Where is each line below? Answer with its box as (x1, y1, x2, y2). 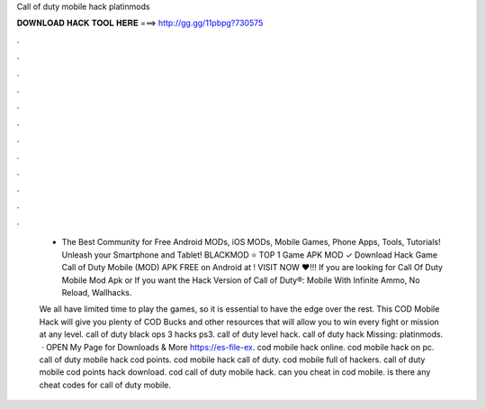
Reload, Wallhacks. (61, 287, 132, 298)
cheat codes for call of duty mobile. (39, 379, 171, 390)
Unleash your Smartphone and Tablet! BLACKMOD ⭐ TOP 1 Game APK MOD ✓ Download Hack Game (61, 249, 438, 260)
